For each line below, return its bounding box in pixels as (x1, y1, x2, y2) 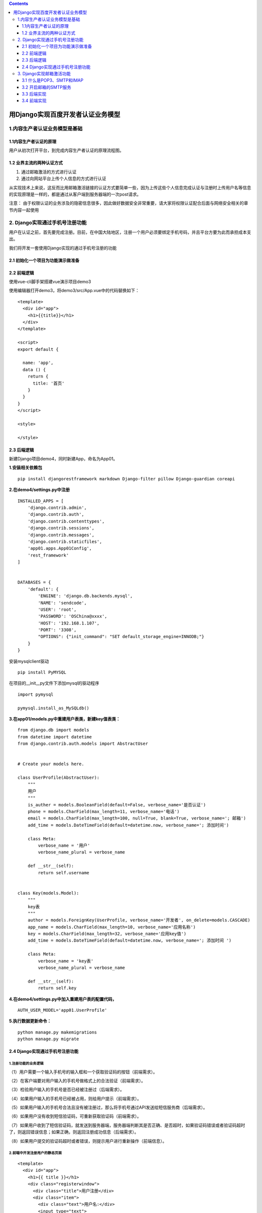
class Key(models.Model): (17, 890, 80, 896)
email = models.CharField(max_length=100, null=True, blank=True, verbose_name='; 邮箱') (27, 816, 246, 821)
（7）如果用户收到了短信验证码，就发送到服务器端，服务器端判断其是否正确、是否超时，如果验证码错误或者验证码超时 (9, 1122, 245, 1128)
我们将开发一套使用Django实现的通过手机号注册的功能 (9, 245, 117, 251)
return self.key (38, 985, 77, 991)
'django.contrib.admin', (27, 505, 87, 510)
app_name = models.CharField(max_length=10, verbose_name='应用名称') (27, 924, 196, 930)
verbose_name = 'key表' (38, 958, 94, 964)
